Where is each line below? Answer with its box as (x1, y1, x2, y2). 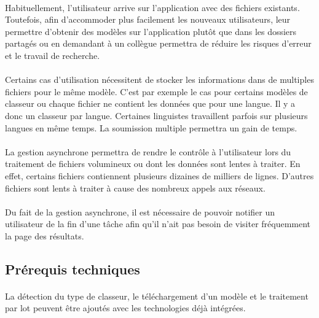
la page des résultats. (5, 229, 84, 242)
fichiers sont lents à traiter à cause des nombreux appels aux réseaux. (5, 181, 266, 194)
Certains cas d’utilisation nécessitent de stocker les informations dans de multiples (5, 73, 314, 86)
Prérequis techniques (5, 259, 140, 278)
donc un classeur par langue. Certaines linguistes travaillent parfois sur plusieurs (5, 109, 308, 122)
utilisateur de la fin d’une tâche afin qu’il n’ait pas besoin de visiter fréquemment (5, 217, 311, 230)
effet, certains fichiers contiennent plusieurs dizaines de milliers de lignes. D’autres (5, 169, 314, 182)
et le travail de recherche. (5, 48, 100, 61)
